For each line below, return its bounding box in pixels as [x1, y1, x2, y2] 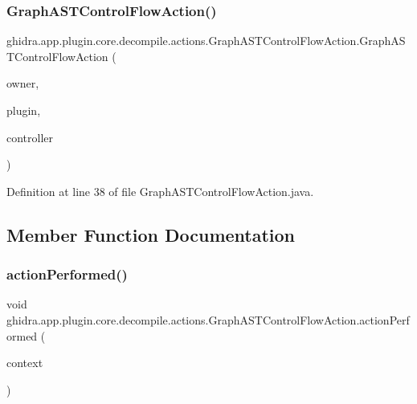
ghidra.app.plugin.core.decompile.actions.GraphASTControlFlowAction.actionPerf [6, 311, 410, 328]
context [6, 354, 43, 371]
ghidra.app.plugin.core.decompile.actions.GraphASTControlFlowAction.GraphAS [6, 32, 406, 49]
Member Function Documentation [6, 222, 296, 247]
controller [6, 129, 54, 145]
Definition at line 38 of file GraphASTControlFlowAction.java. [6, 182, 314, 199]
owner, [6, 75, 39, 92]
